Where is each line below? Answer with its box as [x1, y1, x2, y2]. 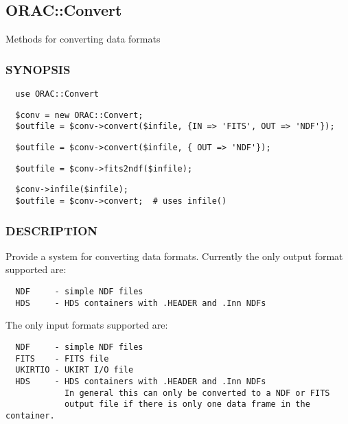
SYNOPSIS [5, 60, 71, 78]
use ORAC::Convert [15, 89, 100, 99]
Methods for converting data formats [5, 32, 161, 46]
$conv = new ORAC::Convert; [15, 110, 143, 120]
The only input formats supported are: [5, 318, 168, 332]
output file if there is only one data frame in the [64, 399, 310, 410]
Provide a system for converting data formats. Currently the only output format [5, 248, 343, 263]
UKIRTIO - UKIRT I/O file [15, 365, 134, 375]
